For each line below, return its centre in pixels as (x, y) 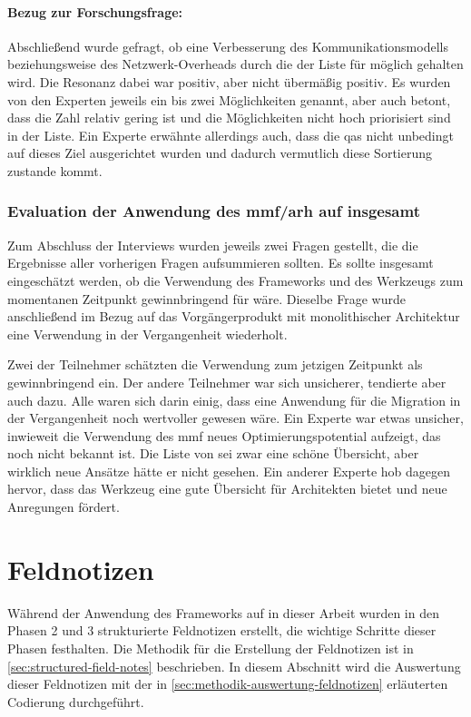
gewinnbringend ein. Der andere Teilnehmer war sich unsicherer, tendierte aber (227, 382)
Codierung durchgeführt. (76, 701)
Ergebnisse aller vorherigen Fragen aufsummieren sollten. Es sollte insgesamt (221, 263)
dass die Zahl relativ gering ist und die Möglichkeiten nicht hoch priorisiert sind (229, 118)
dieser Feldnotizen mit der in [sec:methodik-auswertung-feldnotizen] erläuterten (228, 684)
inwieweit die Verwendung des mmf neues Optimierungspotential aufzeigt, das (224, 435)
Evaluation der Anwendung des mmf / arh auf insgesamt (214, 211)
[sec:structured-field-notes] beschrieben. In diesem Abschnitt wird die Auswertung (234, 666)
